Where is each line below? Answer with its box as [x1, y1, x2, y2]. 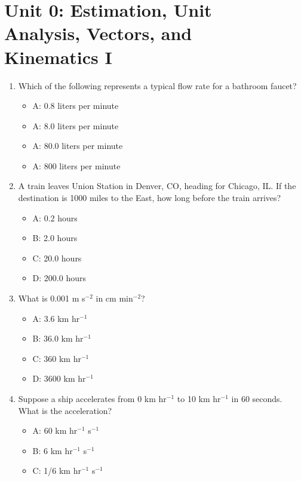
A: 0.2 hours [32, 211, 78, 224]
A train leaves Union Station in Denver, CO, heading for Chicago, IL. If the [18, 179, 296, 192]
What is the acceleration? [18, 404, 112, 416]
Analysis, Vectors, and [4, 21, 192, 45]
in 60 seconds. [231, 392, 282, 404]
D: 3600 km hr [32, 372, 86, 385]
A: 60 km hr [32, 424, 78, 437]
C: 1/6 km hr [32, 464, 81, 477]
